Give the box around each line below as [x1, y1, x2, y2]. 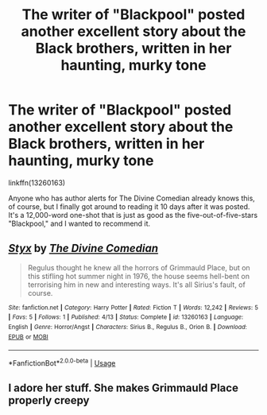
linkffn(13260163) [8, 177, 66, 188]
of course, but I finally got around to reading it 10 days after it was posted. [8, 201, 250, 211]
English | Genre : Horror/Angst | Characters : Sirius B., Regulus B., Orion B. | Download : [8, 324, 248, 332]
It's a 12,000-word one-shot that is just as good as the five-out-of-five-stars [8, 210, 258, 219]
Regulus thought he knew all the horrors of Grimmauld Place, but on [27, 262, 250, 272]
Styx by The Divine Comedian [8, 242, 159, 255]
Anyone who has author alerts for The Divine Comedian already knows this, [8, 193, 256, 203]
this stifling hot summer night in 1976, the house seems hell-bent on [27, 271, 250, 281]
